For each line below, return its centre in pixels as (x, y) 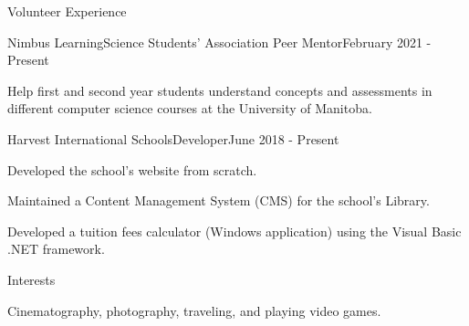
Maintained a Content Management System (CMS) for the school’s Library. (219, 200)
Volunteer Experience (67, 11)
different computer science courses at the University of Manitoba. (190, 108)
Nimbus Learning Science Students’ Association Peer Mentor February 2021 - (219, 42)
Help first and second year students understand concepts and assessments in (220, 90)
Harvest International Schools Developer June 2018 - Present (173, 138)
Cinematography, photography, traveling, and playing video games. (194, 310)
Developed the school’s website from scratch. (132, 169)
